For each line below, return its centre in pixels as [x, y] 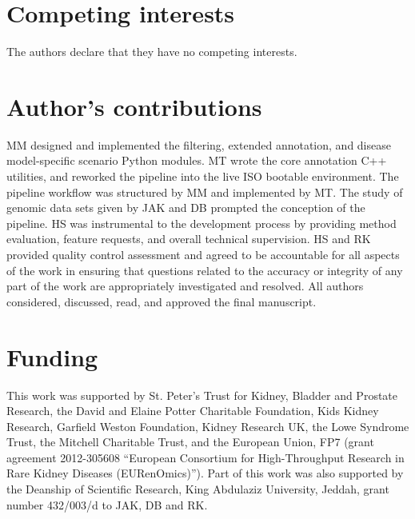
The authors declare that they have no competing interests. [152, 52]
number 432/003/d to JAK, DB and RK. [107, 504]
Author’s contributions [134, 106]
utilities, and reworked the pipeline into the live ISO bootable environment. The [203, 176]
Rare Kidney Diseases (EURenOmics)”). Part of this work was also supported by [205, 473]
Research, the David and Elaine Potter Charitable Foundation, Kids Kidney [193, 411]
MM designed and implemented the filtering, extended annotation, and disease [199, 144]
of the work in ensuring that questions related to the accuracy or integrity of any [205, 270]
